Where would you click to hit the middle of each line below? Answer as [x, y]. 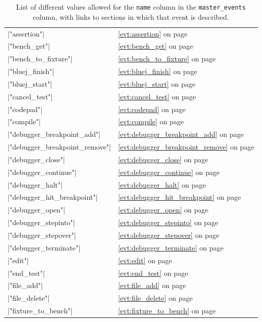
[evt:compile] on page [151, 121]
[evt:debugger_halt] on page [162, 184]
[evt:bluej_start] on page [157, 83]
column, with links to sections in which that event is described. [131, 16]
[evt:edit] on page [145, 260]
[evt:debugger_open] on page [163, 210]
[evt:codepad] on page [152, 109]
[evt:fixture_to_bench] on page [167, 311]
